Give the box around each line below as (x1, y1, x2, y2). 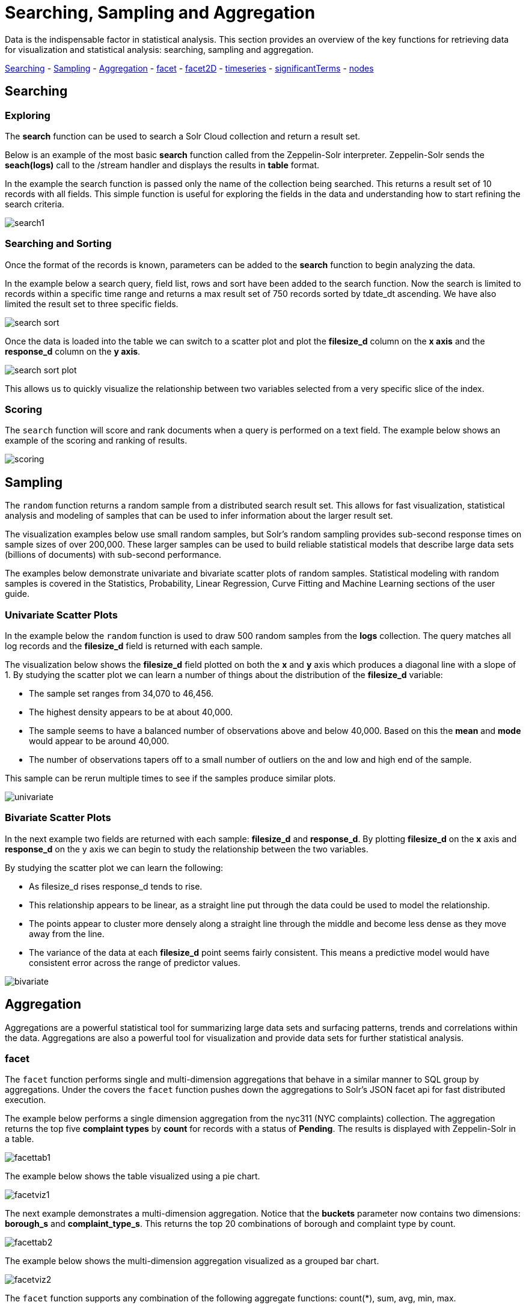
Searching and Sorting (5, 237, 112, 250)
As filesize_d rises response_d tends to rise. (29, 881, 203, 891)
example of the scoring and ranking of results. (5, 435, 188, 446)
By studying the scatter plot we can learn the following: (5, 862, 224, 873)
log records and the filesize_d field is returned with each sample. (5, 641, 263, 652)
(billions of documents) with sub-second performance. (5, 549, 222, 560)
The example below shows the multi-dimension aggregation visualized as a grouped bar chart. (5, 1256, 379, 1267)
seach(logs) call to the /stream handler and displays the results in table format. (5, 159, 320, 170)
